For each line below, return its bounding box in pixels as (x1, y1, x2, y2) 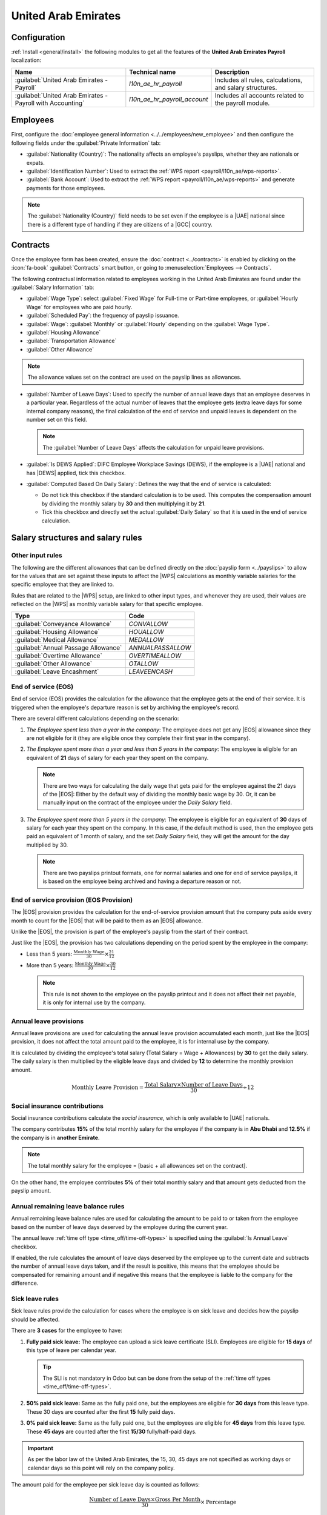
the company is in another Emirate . (11, 1134, 100, 1141)
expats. (26, 159, 45, 166)
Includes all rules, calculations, (214, 76, 303, 84)
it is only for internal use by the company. (42, 999, 146, 1006)
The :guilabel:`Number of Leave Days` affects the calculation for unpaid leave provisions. (42, 444, 265, 451)
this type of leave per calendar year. (26, 1346, 117, 1354)
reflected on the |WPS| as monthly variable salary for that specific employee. (11, 601, 203, 608)
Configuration (11, 32, 65, 42)
